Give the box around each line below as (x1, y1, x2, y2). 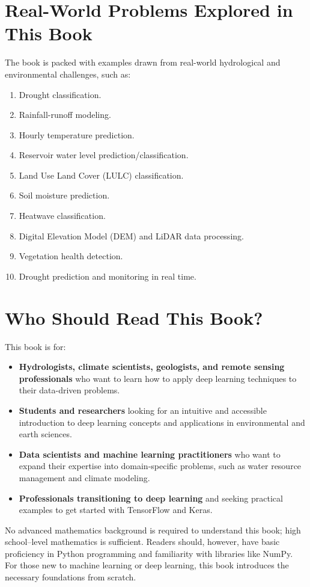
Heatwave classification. (19, 209, 106, 222)
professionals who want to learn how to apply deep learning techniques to (19, 372, 297, 384)
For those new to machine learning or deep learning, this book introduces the (5, 559, 289, 571)
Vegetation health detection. (19, 250, 123, 262)
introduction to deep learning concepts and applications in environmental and (19, 416, 305, 428)
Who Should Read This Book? (5, 305, 263, 330)
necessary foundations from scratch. (5, 571, 136, 583)
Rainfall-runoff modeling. (19, 108, 111, 121)
